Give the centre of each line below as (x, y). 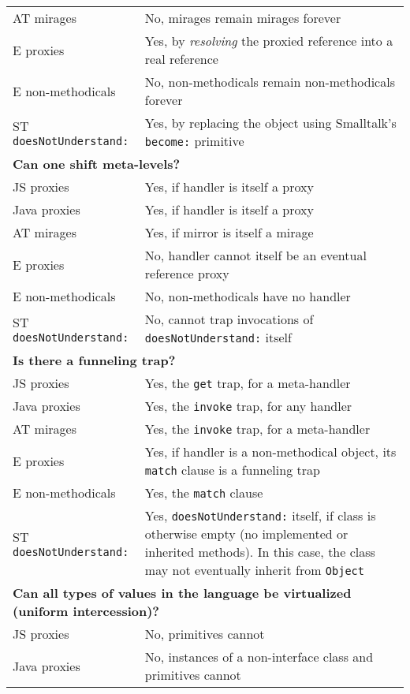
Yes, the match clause (204, 493)
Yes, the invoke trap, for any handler (248, 406)
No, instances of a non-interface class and (259, 657)
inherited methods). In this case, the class (260, 552)
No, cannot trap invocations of (229, 319)
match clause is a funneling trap (232, 470)
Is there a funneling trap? (94, 360)
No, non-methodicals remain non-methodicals (270, 82)
